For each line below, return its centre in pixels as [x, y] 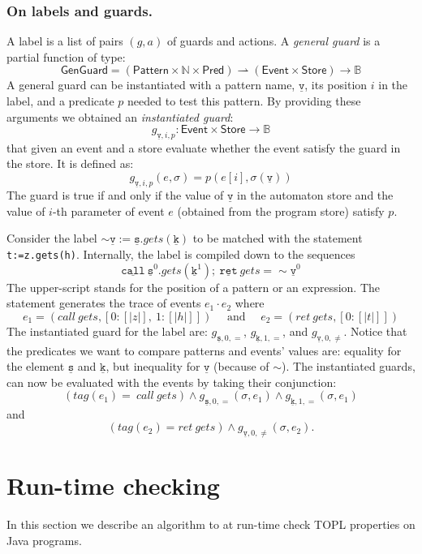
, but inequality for [153, 366]
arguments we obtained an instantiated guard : [120, 116]
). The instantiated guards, [349, 366]
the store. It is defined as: [70, 163]
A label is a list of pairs [65, 41]
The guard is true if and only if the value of [115, 195]
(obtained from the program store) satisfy [281, 210]
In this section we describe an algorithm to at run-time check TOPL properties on [211, 524]
